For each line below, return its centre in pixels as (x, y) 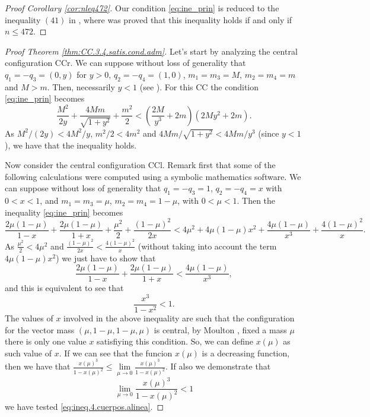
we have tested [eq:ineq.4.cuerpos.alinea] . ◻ (84, 407)
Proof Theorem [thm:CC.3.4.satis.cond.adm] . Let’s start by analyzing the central (151, 51)
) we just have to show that (106, 258)
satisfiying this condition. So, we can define (175, 341)
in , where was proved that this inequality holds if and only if (181, 19)
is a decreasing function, (246, 353)
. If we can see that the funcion (116, 353)
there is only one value (46, 341)
